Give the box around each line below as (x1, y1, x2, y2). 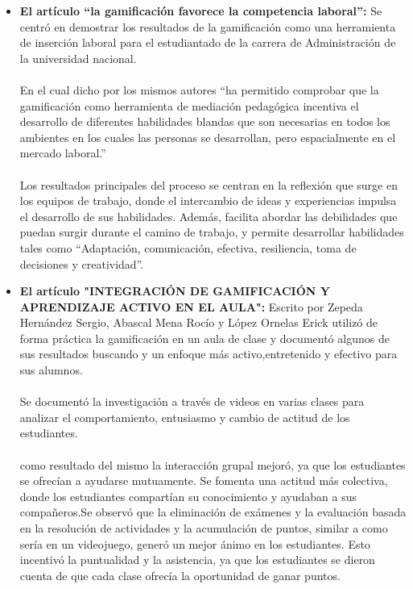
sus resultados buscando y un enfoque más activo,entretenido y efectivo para (19, 345, 398, 362)
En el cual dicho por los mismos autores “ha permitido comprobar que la (19, 81, 379, 98)
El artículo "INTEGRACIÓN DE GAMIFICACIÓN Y (19, 282, 330, 299)
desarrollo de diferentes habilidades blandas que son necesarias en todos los (19, 113, 390, 130)
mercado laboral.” (19, 144, 106, 161)
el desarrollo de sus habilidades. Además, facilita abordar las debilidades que (19, 207, 398, 224)
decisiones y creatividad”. (19, 255, 144, 272)
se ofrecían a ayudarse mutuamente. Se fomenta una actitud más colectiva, (19, 472, 388, 489)
